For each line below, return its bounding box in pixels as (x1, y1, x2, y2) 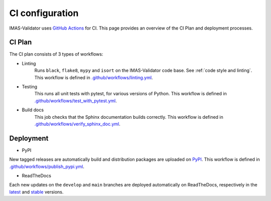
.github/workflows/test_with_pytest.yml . (34, 98, 117, 104)
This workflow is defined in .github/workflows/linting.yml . (34, 74, 153, 80)
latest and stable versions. (9, 188, 64, 195)
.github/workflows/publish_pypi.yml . (9, 163, 85, 169)
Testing (22, 84, 38, 90)
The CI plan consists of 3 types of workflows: (9, 51, 103, 57)
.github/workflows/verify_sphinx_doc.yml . (34, 121, 120, 127)
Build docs (22, 107, 44, 113)
